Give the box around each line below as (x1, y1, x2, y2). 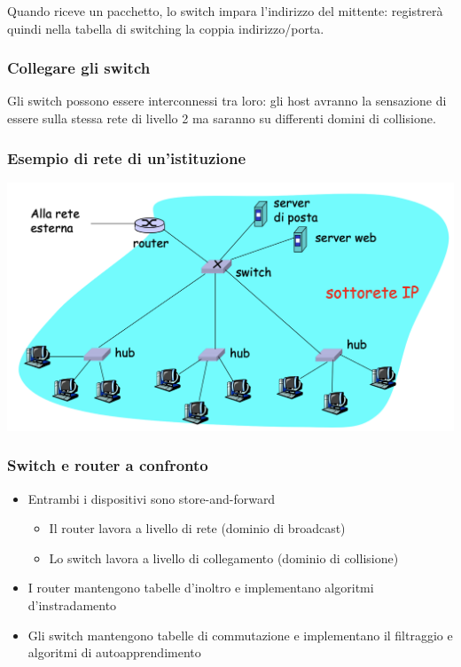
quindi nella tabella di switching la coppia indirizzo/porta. (7, 19, 324, 37)
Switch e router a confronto (7, 454, 208, 476)
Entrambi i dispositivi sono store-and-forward (27, 489, 276, 507)
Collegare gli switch (7, 57, 151, 79)
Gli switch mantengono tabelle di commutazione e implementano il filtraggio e (27, 625, 453, 644)
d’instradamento (27, 596, 117, 615)
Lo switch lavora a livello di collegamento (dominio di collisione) (49, 548, 399, 567)
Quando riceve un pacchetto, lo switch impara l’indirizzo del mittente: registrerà (7, 2, 443, 20)
